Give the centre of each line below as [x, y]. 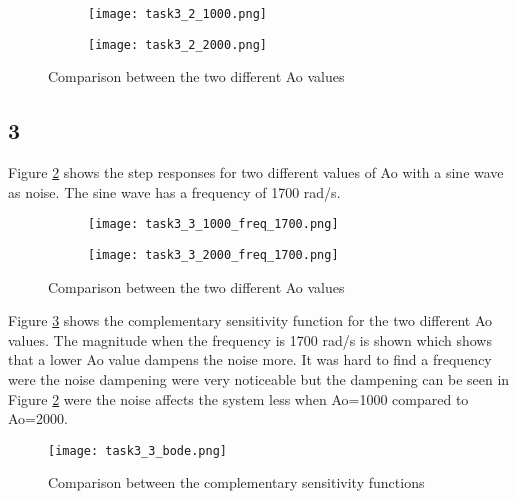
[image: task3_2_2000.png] [177, 44]
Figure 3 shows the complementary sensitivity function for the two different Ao [250, 320]
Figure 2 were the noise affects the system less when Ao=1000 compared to [238, 398]
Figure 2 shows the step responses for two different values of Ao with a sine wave [256, 172]
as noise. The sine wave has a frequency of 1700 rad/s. [174, 191]
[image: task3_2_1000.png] [177, 14]
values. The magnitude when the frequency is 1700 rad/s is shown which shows [250, 339]
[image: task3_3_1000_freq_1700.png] [213, 224]
